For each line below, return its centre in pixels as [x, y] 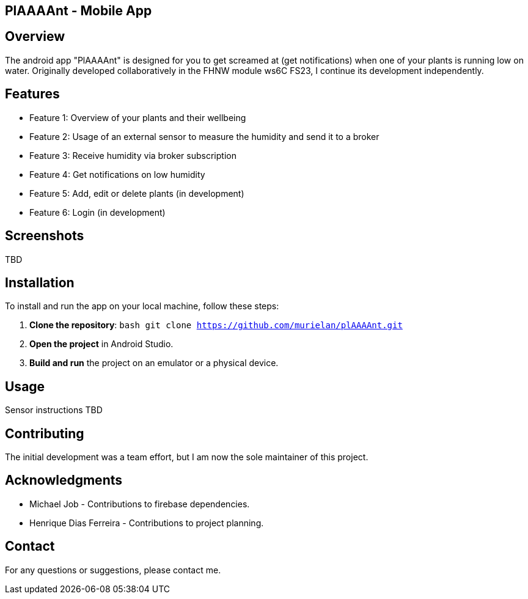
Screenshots [45, 236]
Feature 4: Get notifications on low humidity [117, 174]
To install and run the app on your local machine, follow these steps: [142, 306]
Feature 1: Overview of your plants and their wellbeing [138, 117]
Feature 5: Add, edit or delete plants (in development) [137, 193]
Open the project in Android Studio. [101, 344]
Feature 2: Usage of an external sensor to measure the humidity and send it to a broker [204, 136]
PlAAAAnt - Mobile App [79, 11]
